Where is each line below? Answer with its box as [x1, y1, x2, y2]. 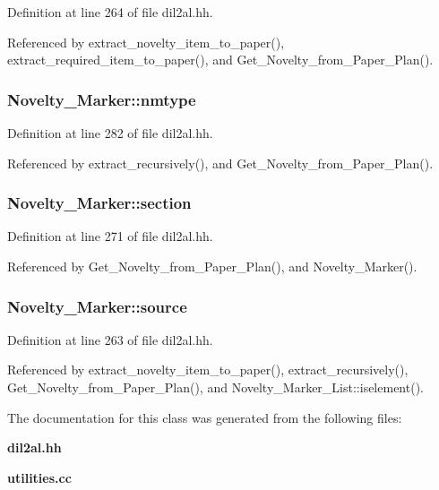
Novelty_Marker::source [7, 295, 187, 317]
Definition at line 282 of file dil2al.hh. [7, 124, 213, 142]
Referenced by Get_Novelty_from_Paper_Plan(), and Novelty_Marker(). [7, 257, 417, 275]
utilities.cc [7, 468, 72, 486]
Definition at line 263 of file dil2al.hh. [7, 330, 213, 348]
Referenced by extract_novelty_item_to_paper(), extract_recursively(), [7, 360, 409, 379]
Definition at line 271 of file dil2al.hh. [7, 227, 213, 245]
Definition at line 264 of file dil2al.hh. [7, 3, 213, 21]
